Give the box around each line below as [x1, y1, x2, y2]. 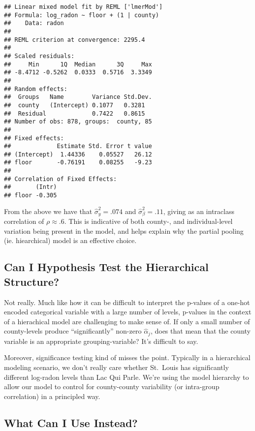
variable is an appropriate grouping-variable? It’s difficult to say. [4, 336, 198, 346]
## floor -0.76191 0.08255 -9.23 [4, 159, 152, 166]
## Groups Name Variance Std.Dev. [4, 93, 152, 101]
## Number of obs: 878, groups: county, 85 [4, 118, 152, 125]
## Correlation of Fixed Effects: [4, 175, 117, 183]
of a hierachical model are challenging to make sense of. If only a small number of [4, 316, 250, 326]
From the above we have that [4, 206, 93, 216]
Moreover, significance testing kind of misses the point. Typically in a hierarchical [4, 352, 251, 363]
